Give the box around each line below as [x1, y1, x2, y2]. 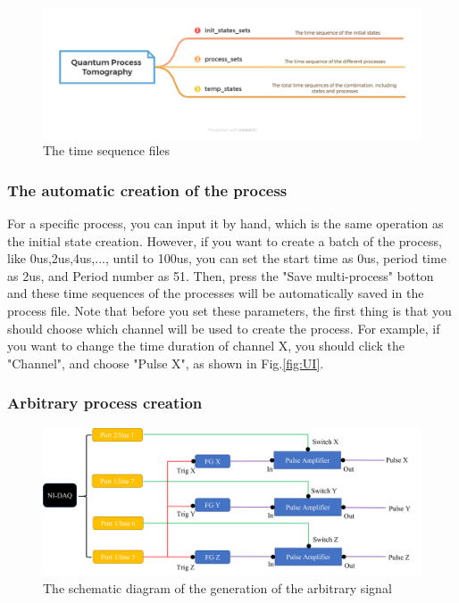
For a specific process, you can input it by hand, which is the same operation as [7, 213, 444, 232]
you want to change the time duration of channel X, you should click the [7, 336, 405, 355]
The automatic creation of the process [7, 178, 288, 201]
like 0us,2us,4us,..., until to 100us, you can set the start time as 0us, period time [7, 249, 446, 268]
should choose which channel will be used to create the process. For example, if [7, 318, 440, 337]
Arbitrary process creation [7, 392, 203, 414]
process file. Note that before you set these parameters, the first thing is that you [7, 301, 452, 319]
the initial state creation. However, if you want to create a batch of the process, [7, 231, 442, 250]
